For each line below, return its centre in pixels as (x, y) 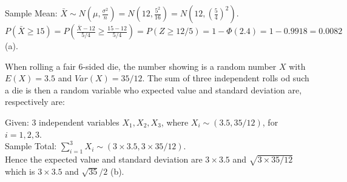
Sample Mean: (31, 13)
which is (20, 171)
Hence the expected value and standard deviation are (104, 159)
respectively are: (35, 102)
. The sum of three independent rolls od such (226, 78)
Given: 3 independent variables (62, 122)
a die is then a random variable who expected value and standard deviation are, (153, 89)
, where (175, 122)
